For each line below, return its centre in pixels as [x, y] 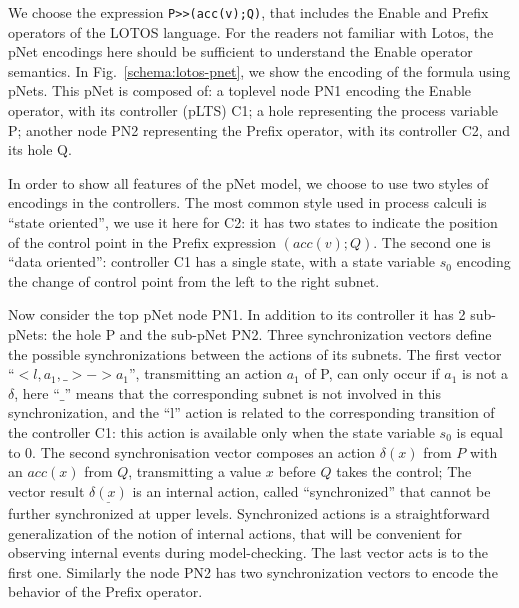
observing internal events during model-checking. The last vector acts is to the [248, 552]
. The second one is [432, 241]
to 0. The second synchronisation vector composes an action [192, 451]
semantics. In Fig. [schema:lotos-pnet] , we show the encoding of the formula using [259, 70]
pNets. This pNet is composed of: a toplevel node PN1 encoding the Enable [240, 90]
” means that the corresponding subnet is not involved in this [252, 392]
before [297, 471]
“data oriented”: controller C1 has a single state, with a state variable [222, 261]
